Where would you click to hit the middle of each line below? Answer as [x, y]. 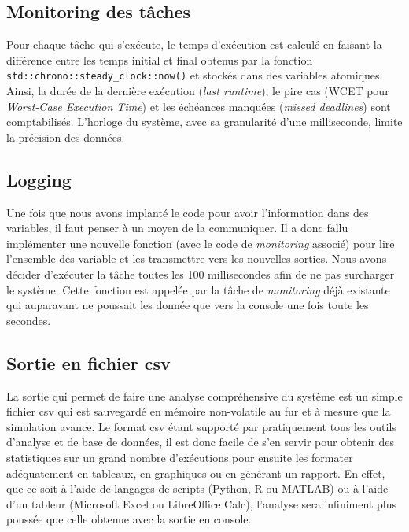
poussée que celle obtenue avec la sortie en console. [129, 519]
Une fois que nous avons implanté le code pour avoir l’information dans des [188, 212]
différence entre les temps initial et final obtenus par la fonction [160, 59]
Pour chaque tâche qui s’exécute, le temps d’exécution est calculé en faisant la [194, 44]
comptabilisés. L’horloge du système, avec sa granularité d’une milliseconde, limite [204, 122]
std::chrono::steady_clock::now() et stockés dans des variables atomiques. [195, 75]
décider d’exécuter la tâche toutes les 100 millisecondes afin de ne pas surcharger [201, 274]
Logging [39, 179]
